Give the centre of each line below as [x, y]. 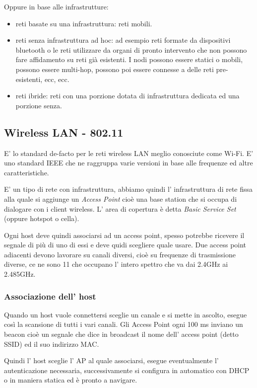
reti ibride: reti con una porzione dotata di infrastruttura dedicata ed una [128, 96]
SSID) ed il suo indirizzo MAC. [52, 344]
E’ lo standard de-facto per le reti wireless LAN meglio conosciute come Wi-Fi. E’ [129, 153]
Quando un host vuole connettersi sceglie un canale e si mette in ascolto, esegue [126, 314]
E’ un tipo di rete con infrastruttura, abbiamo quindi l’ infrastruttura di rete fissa [128, 189]
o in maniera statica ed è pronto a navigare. [71, 380]
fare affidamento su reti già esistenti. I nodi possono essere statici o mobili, [129, 59]
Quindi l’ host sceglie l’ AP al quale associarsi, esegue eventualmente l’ [111, 360]
